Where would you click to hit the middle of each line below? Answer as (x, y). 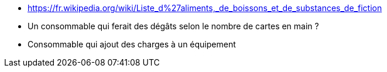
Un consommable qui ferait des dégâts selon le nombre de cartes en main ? (173, 26)
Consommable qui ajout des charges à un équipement (132, 44)
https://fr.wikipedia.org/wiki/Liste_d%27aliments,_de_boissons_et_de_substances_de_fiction (205, 8)
